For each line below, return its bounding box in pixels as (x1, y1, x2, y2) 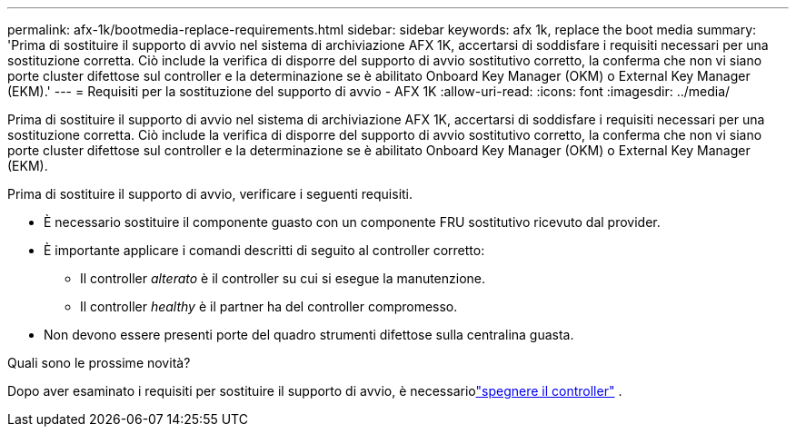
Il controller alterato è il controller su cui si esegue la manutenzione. (80, 271, 486, 286)
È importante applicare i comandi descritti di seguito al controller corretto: (44, 242, 485, 258)
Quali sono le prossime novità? (7, 355, 191, 370)
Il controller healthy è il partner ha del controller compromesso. (80, 299, 458, 314)
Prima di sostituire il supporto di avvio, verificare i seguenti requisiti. (7, 186, 413, 202)
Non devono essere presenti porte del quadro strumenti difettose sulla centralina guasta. (44, 327, 574, 342)
